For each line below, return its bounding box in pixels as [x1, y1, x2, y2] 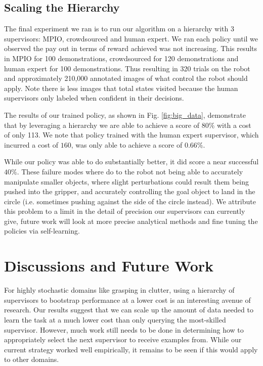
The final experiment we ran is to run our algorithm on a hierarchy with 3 [4, 23, 234, 34]
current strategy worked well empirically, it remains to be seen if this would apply [4, 344, 258, 354]
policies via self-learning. [4, 225, 80, 236]
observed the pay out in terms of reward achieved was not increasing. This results [4, 43, 257, 54]
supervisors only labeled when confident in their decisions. [4, 93, 184, 103]
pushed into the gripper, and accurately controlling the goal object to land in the [4, 186, 255, 197]
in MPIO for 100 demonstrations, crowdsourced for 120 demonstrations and [4, 53, 239, 63]
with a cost [216, 119, 251, 130]
